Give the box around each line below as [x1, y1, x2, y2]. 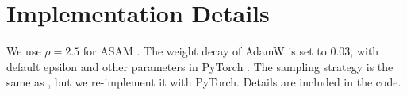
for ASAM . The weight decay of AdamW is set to [83, 43, 327, 59]
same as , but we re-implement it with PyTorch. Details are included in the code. [6, 74, 401, 90]
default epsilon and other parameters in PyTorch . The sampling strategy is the [6, 58, 394, 74]
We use [6, 43, 41, 59]
